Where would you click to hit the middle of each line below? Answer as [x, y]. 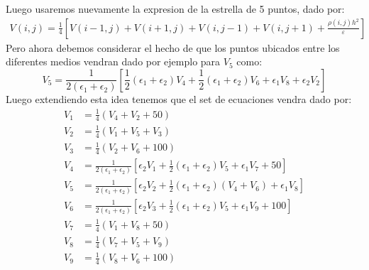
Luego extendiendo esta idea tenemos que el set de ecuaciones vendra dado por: [179, 99]
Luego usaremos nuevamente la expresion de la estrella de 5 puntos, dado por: [175, 9]
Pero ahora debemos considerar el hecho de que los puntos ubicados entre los [173, 47]
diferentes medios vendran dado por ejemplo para [113, 61]
